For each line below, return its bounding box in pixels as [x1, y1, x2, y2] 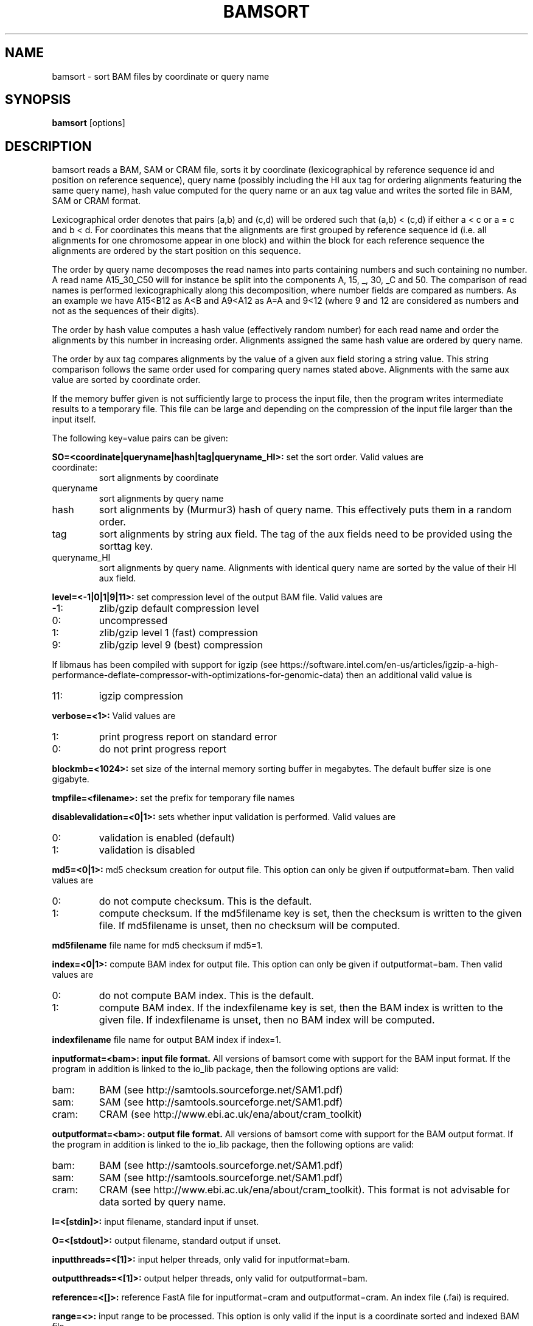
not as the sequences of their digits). [52, 306, 200, 317]
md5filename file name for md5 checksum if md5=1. [52, 940, 263, 951]
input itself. [52, 414, 96, 425]
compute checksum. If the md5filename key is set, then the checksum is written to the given [99, 907, 522, 920]
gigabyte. [52, 774, 89, 785]
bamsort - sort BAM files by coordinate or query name [52, 71, 270, 82]
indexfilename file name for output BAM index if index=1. [52, 1034, 281, 1045]
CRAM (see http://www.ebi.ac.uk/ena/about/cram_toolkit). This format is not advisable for [99, 1184, 510, 1196]
